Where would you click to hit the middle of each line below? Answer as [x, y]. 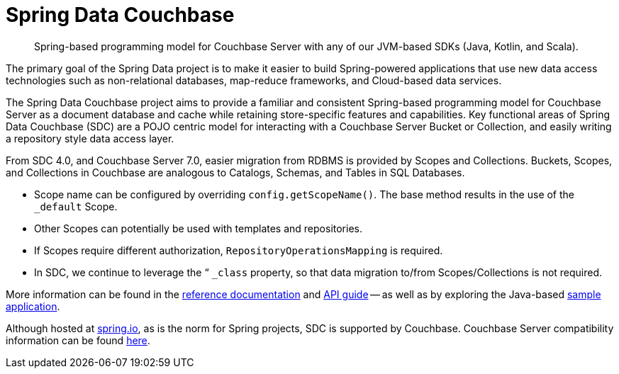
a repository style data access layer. [90, 138]
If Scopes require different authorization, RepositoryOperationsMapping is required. [239, 250]
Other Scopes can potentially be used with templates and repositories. [198, 228]
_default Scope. [76, 206]
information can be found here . [78, 340]
